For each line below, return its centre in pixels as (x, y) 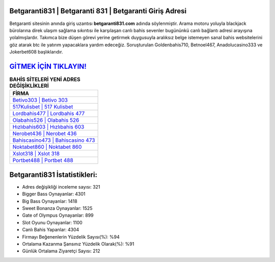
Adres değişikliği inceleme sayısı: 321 (61, 187)
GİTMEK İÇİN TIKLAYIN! (48, 66)
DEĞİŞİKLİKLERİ (29, 86)
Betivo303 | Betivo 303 (40, 100)
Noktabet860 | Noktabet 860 (47, 147)
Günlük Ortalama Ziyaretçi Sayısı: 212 (61, 251)
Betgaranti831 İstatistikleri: (53, 175)
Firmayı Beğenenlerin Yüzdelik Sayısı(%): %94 (71, 237)
